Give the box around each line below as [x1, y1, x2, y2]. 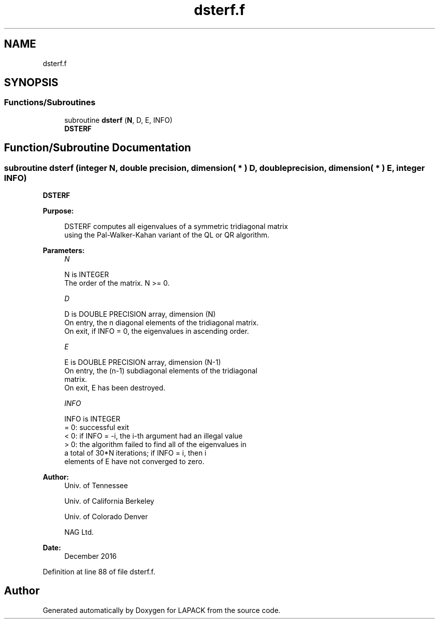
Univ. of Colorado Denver [64, 512, 148, 521]
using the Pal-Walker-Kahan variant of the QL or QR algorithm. [64, 231, 270, 240]
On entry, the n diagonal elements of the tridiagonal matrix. [64, 318, 259, 327]
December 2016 [64, 552, 117, 561]
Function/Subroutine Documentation [4, 141, 191, 154]
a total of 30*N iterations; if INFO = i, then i [64, 449, 206, 458]
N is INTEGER [64, 270, 109, 279]
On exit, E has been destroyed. [64, 383, 165, 392]
